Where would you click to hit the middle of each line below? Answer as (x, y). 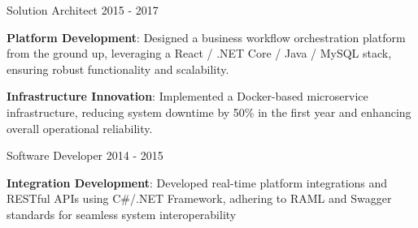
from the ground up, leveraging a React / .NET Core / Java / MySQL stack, (199, 53)
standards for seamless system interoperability (122, 214)
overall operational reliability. (80, 128)
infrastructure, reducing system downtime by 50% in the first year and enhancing (209, 112)
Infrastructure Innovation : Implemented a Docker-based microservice (187, 96)
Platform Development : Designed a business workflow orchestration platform (206, 37)
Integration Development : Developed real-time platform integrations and (197, 182)
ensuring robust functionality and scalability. (118, 69)
